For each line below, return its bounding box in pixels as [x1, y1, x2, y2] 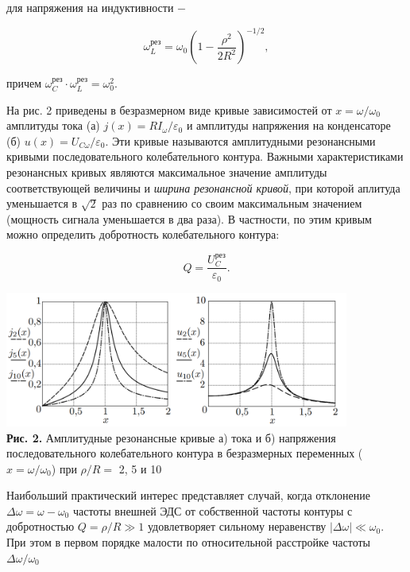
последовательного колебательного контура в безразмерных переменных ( [6, 445, 363, 461]
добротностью [6, 518, 75, 535]
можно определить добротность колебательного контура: [6, 226, 280, 243]
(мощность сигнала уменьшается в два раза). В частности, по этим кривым [6, 210, 372, 227]
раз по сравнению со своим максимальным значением [102, 195, 362, 212]
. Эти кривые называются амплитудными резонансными [105, 132, 376, 149]
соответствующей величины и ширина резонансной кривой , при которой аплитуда [6, 179, 400, 196]
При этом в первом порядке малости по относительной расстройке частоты [6, 534, 370, 551]
